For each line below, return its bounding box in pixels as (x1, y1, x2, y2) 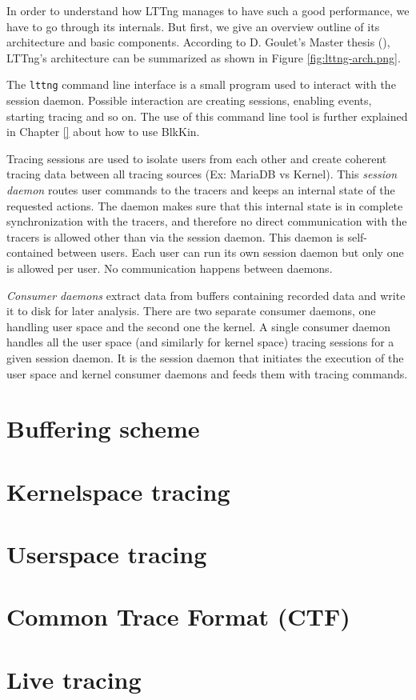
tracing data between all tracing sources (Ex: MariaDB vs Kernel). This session (6, 166, 398, 182)
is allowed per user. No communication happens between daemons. (6, 259, 333, 276)
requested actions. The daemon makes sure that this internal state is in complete (6, 197, 403, 214)
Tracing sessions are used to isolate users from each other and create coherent (6, 150, 387, 166)
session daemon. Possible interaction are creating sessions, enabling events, (6, 92, 372, 109)
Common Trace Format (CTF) (6, 600, 350, 633)
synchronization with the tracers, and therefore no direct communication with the (6, 213, 407, 230)
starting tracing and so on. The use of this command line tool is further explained (6, 107, 408, 124)
